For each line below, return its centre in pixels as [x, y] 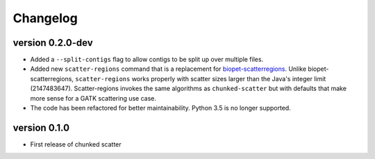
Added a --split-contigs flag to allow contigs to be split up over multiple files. [147, 60]
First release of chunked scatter [76, 144]
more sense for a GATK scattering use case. [93, 98]
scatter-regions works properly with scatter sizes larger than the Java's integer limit [201, 78]
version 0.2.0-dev [53, 43]
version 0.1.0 [41, 127]
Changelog [45, 18]
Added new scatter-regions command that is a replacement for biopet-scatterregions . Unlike [168, 69]
